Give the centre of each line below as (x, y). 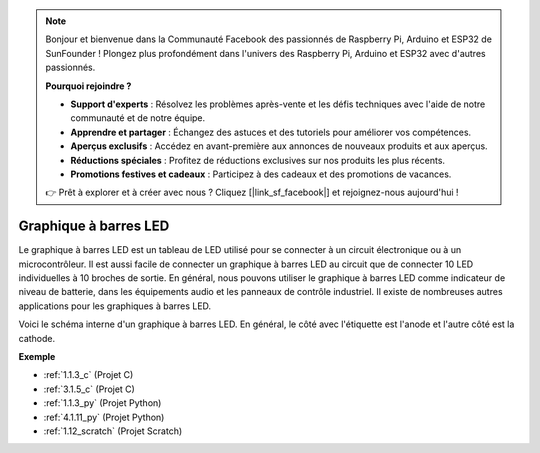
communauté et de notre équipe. (138, 118)
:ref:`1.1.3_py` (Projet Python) (102, 403)
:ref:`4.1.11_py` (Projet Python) (104, 417)
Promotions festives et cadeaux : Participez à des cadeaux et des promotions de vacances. (261, 174)
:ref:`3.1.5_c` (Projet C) (89, 389)
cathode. (37, 338)
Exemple (37, 356)
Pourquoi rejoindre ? (88, 86)
